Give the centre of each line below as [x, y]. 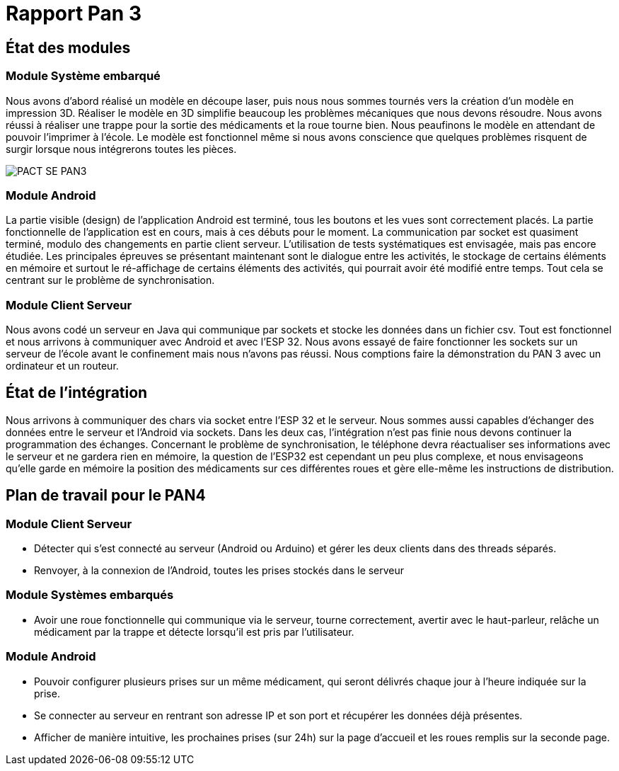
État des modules [68, 47]
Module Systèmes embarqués [90, 595]
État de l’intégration [77, 393]
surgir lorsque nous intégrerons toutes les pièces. [121, 149]
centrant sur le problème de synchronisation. [110, 280]
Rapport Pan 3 [74, 13]
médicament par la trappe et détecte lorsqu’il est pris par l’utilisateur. [194, 632]
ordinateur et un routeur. [62, 366]
